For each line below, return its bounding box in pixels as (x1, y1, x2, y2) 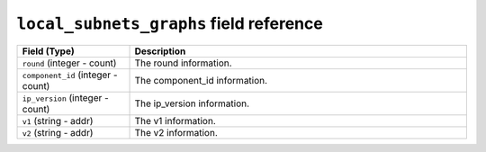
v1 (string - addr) (22, 114, 94, 127)
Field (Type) (22, 45, 76, 58)
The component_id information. (134, 74, 268, 86)
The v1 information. (134, 114, 216, 127)
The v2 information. (134, 126, 218, 139)
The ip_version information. (134, 97, 250, 110)
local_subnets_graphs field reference (16, 13, 323, 33)
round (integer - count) (22, 57, 117, 69)
